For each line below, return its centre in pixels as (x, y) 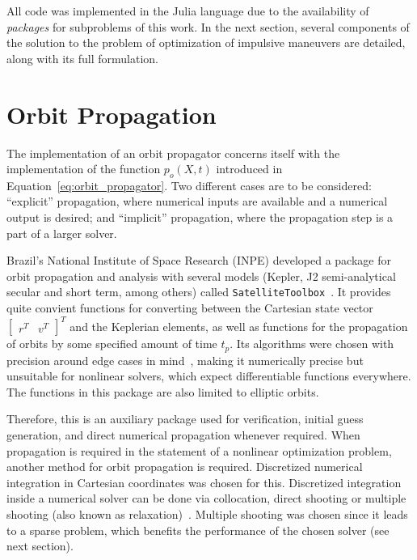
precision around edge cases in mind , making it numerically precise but (185, 360)
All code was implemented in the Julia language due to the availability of (188, 11)
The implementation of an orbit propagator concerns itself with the (173, 153)
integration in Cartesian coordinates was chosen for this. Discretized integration (204, 482)
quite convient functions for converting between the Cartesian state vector (190, 308)
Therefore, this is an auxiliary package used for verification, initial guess (185, 419)
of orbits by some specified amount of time (112, 344)
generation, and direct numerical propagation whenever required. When (183, 435)
